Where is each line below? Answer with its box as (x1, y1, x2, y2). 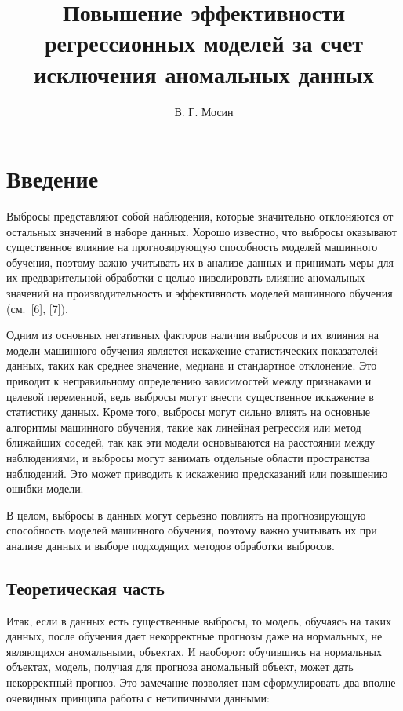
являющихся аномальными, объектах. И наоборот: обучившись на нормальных (6, 643, 382, 659)
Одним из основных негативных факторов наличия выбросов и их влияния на (6, 326, 379, 343)
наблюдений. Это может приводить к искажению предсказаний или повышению (6, 465, 388, 481)
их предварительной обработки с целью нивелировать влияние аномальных (6, 269, 365, 286)
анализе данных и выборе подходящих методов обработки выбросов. (6, 537, 335, 553)
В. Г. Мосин (174, 103, 234, 119)
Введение (6, 162, 99, 195)
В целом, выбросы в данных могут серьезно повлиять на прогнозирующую (6, 506, 366, 523)
